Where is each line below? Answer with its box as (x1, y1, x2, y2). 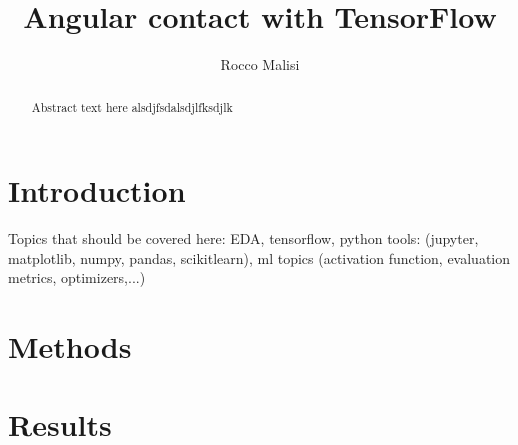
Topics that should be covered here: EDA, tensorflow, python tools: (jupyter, (8, 228, 479, 249)
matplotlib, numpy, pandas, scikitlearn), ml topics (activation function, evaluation (8, 247, 511, 268)
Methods (8, 326, 132, 367)
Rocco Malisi (220, 54, 300, 75)
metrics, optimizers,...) (8, 267, 146, 288)
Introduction (8, 170, 186, 211)
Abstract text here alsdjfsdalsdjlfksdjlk (31, 98, 233, 115)
